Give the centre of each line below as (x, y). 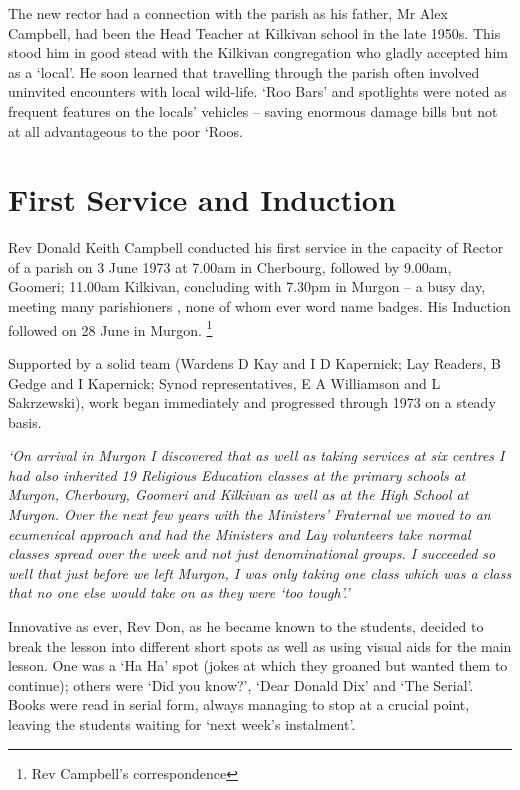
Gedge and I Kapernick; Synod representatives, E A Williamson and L (224, 382)
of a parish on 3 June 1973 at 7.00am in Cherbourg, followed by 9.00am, (230, 266)
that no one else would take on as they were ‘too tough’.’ (179, 592)
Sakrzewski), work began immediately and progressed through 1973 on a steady (252, 402)
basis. (25, 421)
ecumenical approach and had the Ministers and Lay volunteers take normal (239, 533)
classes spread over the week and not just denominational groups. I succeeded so (252, 553)
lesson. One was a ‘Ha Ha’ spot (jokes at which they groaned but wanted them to (258, 665)
